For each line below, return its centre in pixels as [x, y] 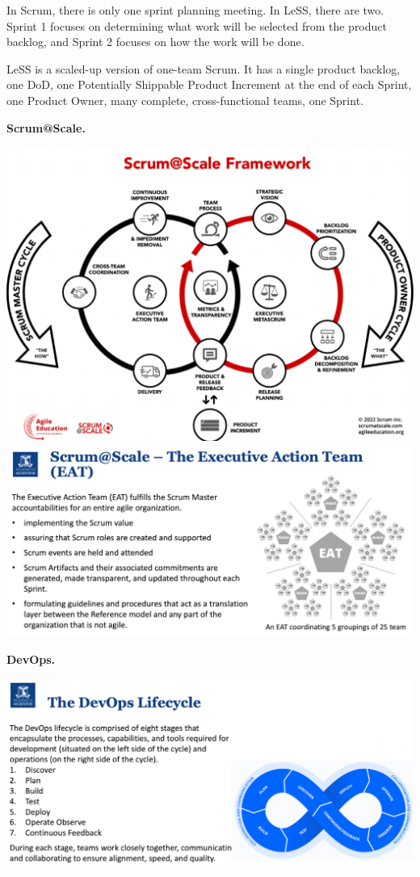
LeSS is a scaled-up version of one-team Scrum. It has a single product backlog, [204, 68]
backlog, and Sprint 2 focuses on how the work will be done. [155, 42]
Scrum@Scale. [46, 127]
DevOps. [31, 659]
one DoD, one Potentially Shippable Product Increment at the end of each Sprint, [209, 84]
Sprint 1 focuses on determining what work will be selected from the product [197, 25]
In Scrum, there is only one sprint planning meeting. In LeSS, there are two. [195, 10]
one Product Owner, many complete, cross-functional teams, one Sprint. [185, 100]
